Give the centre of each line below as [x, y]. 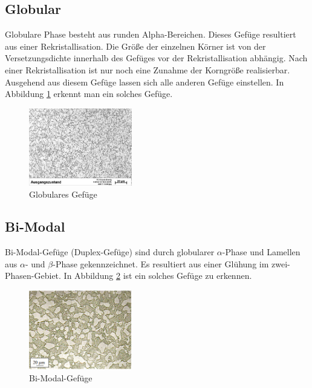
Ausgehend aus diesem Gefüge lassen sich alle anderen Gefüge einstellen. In [145, 82]
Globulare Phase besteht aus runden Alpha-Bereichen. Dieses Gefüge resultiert [151, 34]
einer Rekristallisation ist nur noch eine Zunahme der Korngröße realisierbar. [148, 69]
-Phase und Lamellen [261, 252]
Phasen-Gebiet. [33, 276]
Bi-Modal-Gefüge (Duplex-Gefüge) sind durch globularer [110, 252]
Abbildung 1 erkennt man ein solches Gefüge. [89, 94]
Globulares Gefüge [63, 194]
